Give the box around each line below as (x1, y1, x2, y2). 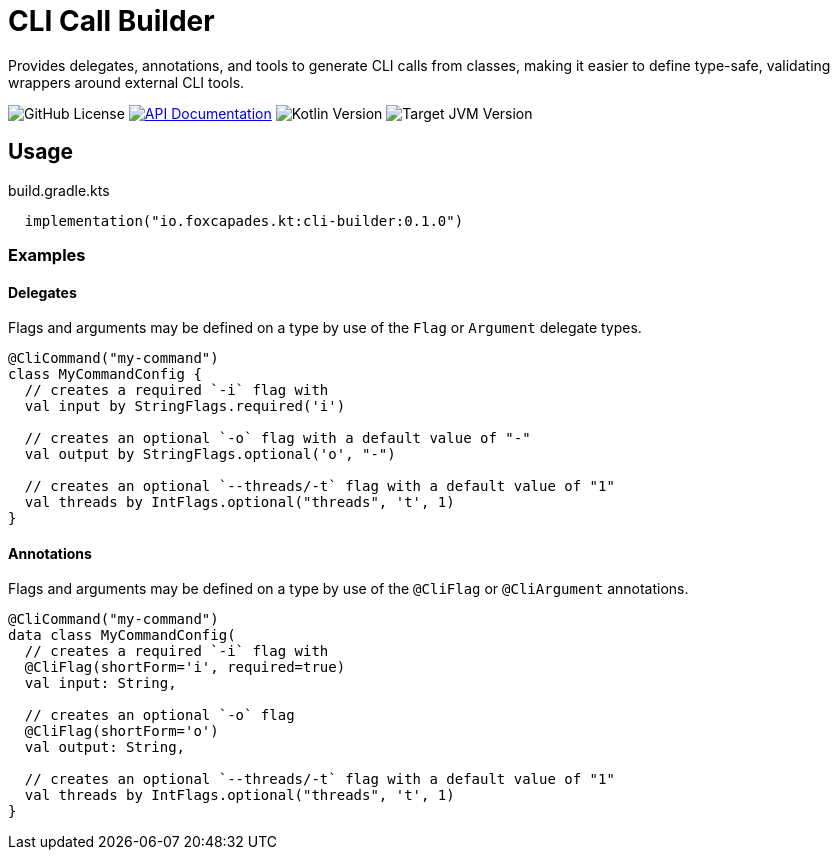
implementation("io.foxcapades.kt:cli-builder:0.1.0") (24, 212, 464, 229)
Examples (8, 244, 86, 265)
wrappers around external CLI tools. (8, 73, 245, 91)
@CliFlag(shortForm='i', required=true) (24, 659, 346, 676)
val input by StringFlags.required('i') (24, 398, 346, 415)
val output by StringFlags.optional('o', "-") (24, 446, 396, 463)
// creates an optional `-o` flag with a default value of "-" (24, 430, 531, 447)
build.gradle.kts (8, 181, 110, 199)
